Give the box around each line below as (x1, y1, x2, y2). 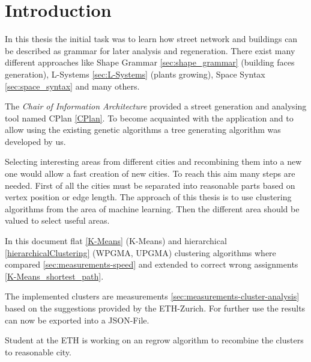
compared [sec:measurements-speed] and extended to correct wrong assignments (5, 258, 298, 271)
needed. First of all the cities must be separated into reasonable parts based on (5, 179, 295, 191)
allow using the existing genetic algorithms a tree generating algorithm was (5, 123, 281, 136)
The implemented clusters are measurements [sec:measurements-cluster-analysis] (5, 290, 300, 302)
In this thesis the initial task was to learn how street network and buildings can (5, 32, 298, 45)
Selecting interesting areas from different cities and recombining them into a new (5, 155, 302, 168)
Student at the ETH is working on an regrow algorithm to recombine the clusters (5, 334, 304, 346)
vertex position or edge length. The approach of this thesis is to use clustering (5, 191, 292, 203)
